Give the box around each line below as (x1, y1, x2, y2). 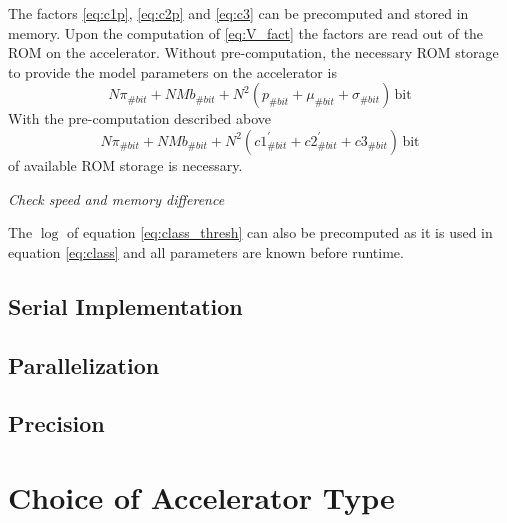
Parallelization (8, 349, 160, 380)
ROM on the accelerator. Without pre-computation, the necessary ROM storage (8, 42, 499, 63)
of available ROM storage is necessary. (8, 154, 243, 175)
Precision (8, 408, 105, 439)
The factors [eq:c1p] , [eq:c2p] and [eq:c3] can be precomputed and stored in (8, 3, 469, 23)
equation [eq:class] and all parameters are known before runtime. (8, 241, 404, 262)
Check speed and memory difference (8, 188, 225, 209)
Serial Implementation (8, 290, 243, 321)
